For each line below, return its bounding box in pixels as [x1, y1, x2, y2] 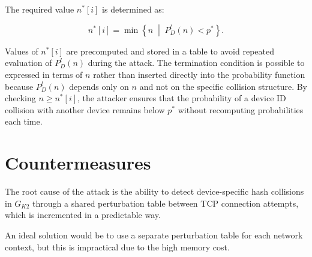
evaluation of [5, 56, 52, 69]
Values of [5, 44, 38, 57]
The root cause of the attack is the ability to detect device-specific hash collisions [5, 185, 304, 198]
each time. [5, 115, 43, 128]
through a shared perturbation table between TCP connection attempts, [32, 196, 299, 209]
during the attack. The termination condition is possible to [88, 56, 305, 69]
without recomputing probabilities [178, 103, 304, 116]
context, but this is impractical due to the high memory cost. [5, 240, 230, 253]
